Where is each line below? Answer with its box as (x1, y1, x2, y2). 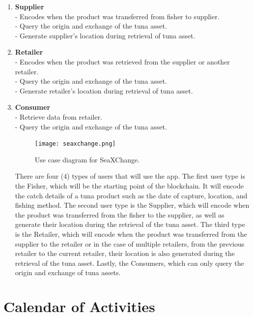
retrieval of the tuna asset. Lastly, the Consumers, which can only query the (15, 257, 244, 268)
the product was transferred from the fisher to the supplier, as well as (15, 209, 225, 220)
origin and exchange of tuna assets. (15, 267, 121, 278)
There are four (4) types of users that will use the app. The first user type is (15, 171, 245, 181)
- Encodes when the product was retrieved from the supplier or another (15, 56, 230, 66)
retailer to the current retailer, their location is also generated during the (15, 248, 235, 258)
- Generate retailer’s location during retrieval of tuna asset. (15, 85, 193, 95)
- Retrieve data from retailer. (15, 111, 103, 122)
